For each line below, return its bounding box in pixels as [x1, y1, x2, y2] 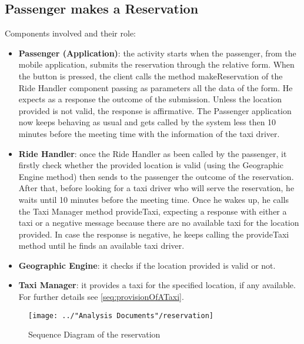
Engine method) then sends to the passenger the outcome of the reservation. [18, 170, 294, 182]
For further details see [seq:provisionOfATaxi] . [18, 290, 184, 303]
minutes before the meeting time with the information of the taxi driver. [18, 127, 280, 139]
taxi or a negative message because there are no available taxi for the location [18, 216, 299, 229]
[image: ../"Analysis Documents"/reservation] [28, 311, 213, 320]
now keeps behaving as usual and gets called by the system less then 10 [18, 116, 276, 128]
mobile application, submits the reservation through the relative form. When [18, 58, 295, 71]
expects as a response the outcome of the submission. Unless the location [18, 93, 282, 105]
